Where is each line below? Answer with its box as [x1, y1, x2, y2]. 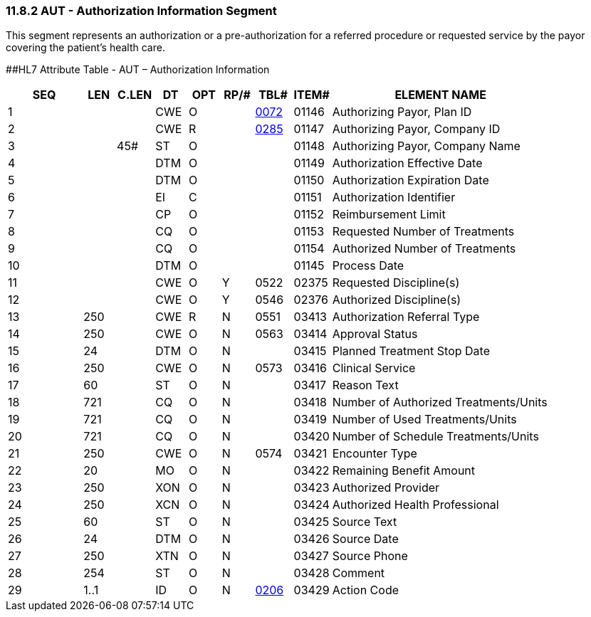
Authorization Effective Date [332, 156, 483, 171]
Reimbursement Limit [332, 207, 446, 222]
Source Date [332, 532, 399, 547]
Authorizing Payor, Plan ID [332, 105, 472, 120]
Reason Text [332, 378, 399, 393]
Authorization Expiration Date [332, 173, 489, 188]
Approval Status [332, 327, 418, 342]
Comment [332, 566, 385, 581]
